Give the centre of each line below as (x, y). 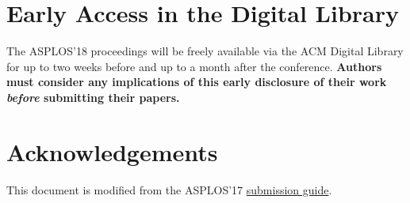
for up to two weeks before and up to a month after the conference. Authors (194, 66)
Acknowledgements (112, 151)
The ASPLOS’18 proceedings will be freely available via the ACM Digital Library (205, 51)
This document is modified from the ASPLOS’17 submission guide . (169, 189)
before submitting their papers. (93, 97)
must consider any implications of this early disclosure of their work (197, 82)
